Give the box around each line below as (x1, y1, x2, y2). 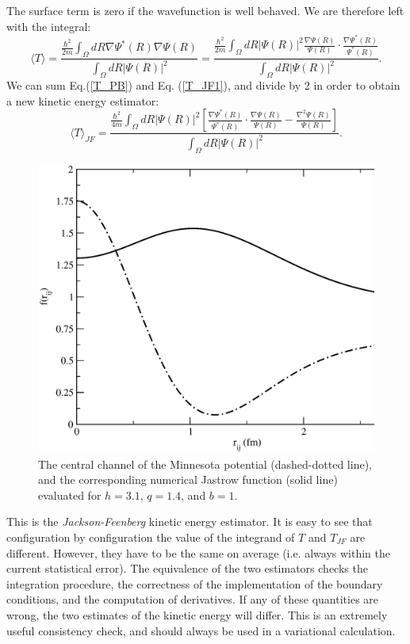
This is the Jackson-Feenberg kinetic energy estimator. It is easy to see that (6, 513, 373, 530)
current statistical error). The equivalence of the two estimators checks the (6, 560, 368, 577)
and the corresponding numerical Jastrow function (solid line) (38, 471, 338, 488)
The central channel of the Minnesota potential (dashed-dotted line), (38, 455, 372, 472)
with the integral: (6, 17, 91, 34)
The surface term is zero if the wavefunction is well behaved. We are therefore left (6, 2, 404, 18)
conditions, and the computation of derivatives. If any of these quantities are (6, 591, 379, 608)
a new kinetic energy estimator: (6, 92, 159, 109)
